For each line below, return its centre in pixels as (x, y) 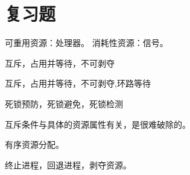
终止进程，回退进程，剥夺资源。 (68, 164)
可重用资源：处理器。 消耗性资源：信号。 (87, 43)
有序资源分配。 (34, 144)
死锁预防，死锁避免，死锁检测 (64, 103)
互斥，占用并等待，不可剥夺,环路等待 (78, 83)
